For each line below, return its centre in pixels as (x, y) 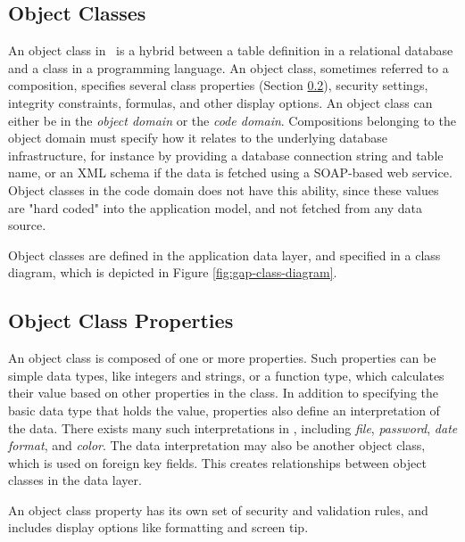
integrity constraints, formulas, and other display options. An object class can (220, 102)
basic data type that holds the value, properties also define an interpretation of (224, 410)
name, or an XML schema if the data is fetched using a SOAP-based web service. (230, 172)
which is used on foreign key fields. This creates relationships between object (217, 462)
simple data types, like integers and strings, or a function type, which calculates (226, 375)
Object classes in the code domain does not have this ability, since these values (224, 189)
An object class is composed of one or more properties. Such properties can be (222, 358)
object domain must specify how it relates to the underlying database (198, 138)
